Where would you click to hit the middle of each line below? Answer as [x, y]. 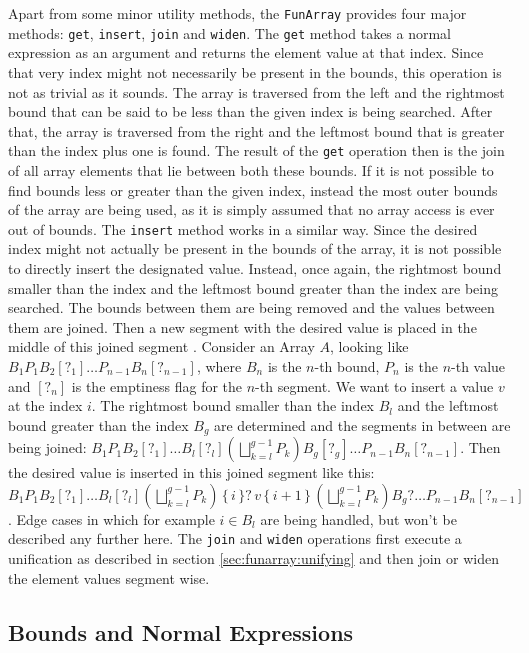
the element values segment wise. [109, 577]
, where [219, 365]
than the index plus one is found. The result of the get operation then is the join [256, 150]
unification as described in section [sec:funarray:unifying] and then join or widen [253, 558]
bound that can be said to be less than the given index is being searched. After [250, 111]
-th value [478, 365]
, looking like [369, 346]
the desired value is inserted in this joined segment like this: [191, 472]
